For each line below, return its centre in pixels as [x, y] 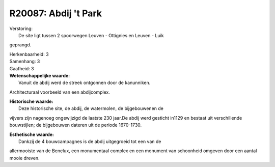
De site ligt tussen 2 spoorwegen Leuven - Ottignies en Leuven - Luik [91, 35]
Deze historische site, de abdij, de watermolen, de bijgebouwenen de [91, 108]
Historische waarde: [31, 101]
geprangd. [20, 45]
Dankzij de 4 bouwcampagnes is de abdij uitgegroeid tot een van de [90, 142]
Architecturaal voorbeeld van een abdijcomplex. [60, 92]
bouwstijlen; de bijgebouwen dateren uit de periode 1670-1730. [76, 125]
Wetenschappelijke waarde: [40, 75]
